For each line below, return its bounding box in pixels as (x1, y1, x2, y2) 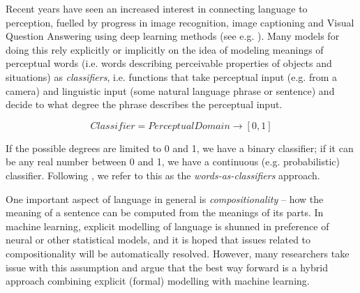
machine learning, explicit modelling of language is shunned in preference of (6, 218, 329, 233)
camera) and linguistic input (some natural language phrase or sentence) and (6, 83, 335, 98)
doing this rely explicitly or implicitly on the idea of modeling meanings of (6, 42, 324, 57)
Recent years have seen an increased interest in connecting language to (6, 1, 308, 15)
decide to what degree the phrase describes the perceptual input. (6, 97, 283, 112)
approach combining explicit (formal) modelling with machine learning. (6, 273, 310, 288)
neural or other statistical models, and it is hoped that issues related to (6, 232, 311, 247)
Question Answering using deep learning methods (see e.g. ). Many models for (6, 29, 340, 43)
